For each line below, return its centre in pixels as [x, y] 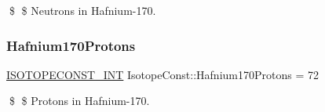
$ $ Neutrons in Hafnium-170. [82, 10]
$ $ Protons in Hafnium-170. [79, 101]
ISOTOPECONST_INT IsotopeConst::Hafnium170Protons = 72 [162, 74]
